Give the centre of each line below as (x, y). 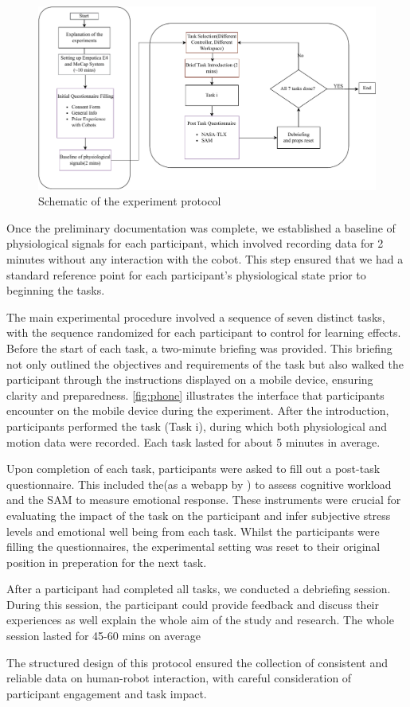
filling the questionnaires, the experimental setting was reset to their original (193, 547)
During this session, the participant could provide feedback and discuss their (193, 604)
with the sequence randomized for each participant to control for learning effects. (204, 332)
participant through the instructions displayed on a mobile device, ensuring (190, 379)
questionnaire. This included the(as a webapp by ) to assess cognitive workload (199, 484)
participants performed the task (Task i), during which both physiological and (197, 426)
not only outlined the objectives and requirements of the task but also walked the (205, 363)
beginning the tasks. (56, 290)
